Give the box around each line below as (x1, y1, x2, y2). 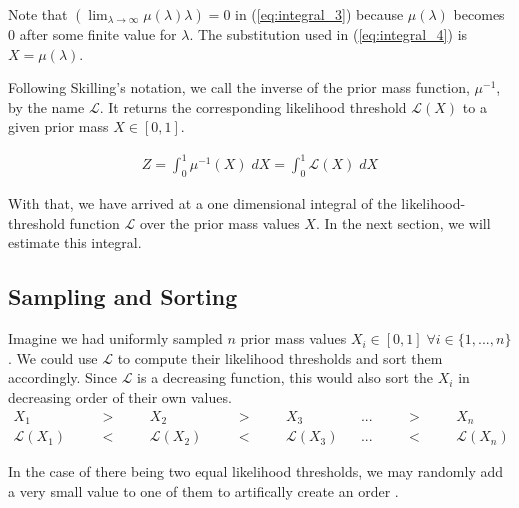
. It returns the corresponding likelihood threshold (99, 96, 407, 117)
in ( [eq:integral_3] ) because (235, 4, 404, 24)
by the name (8, 96, 85, 117)
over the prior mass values (139, 212, 300, 233)
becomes (453, 4, 505, 24)
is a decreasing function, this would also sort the (137, 367, 434, 388)
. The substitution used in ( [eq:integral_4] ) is (189, 24, 468, 44)
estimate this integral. (8, 232, 142, 253)
